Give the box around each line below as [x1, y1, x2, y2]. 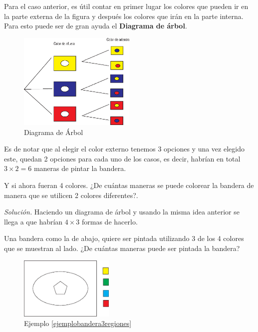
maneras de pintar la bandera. [33, 163, 126, 173]
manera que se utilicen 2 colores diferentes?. [4, 189, 138, 200]
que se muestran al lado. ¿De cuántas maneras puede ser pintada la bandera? [4, 242, 240, 253]
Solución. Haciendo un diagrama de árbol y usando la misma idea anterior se [4, 206, 240, 217]
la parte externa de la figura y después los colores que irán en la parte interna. [4, 10, 244, 21]
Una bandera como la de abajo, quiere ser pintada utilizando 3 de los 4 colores [4, 233, 244, 243]
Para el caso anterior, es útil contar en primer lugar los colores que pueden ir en [4, 1, 249, 11]
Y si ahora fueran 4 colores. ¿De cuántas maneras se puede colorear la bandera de [4, 179, 254, 190]
